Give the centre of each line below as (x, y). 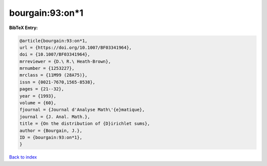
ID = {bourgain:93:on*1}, (51, 138)
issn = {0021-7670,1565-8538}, (58, 82)
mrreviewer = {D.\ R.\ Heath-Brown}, (65, 61)
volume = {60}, (38, 103)
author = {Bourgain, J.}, (51, 130)
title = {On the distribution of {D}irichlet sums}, (85, 124)
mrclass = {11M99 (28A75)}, (53, 75)
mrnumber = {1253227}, (47, 68)
